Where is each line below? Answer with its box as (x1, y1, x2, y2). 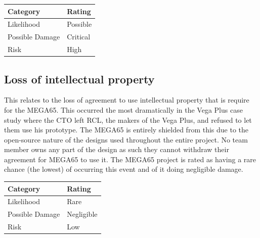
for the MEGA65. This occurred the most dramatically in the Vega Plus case (4, 104, 243, 115)
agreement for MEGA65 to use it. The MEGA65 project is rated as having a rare (4, 154, 256, 164)
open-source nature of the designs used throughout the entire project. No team (4, 134, 248, 145)
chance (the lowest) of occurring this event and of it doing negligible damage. (4, 164, 243, 174)
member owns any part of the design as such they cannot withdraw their (4, 144, 229, 155)
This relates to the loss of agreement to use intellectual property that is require (4, 94, 249, 105)
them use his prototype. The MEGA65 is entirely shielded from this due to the (4, 124, 249, 135)
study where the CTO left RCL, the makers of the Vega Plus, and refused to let (4, 114, 252, 125)
